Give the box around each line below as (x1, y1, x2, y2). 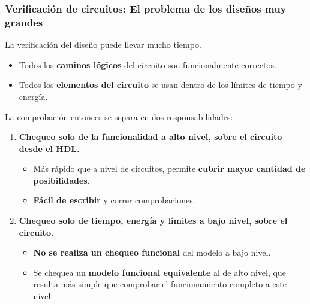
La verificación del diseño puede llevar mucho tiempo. (5, 38, 201, 51)
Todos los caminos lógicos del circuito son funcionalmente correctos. (19, 58, 276, 71)
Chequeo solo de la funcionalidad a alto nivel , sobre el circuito (19, 130, 282, 143)
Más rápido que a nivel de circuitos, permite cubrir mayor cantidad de (33, 162, 306, 175)
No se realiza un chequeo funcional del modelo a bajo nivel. (33, 246, 271, 259)
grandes (5, 14, 43, 29)
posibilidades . (33, 174, 90, 186)
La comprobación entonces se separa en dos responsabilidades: (5, 110, 233, 123)
